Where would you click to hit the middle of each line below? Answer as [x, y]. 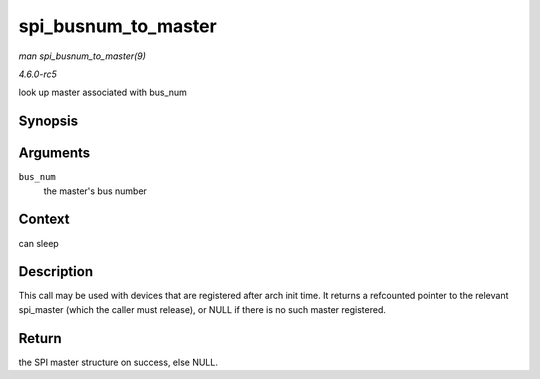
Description [56, 271]
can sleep [38, 243]
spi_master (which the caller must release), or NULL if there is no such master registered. [202, 309]
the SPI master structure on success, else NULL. [118, 362]
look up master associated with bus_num [102, 92]
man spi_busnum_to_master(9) [82, 56]
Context [44, 219]
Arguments [54, 153]
